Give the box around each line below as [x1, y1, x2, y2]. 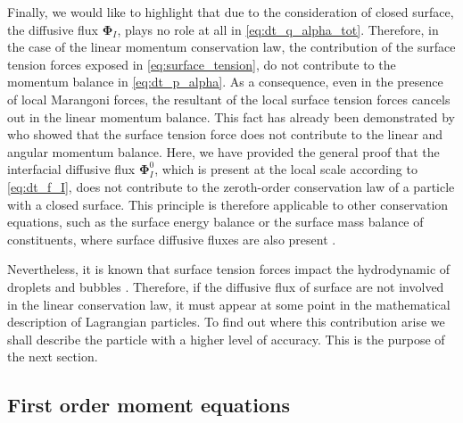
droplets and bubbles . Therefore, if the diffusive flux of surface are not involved [7, 277, 444, 295]
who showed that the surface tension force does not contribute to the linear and [7, 125, 443, 144]
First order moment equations [7, 391, 290, 419]
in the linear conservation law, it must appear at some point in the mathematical [7, 294, 451, 313]
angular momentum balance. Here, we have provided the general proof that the [7, 142, 440, 161]
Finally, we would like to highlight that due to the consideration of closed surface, [7, 3, 454, 21]
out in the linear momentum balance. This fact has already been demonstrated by [7, 107, 456, 126]
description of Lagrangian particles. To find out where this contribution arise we [7, 312, 445, 331]
